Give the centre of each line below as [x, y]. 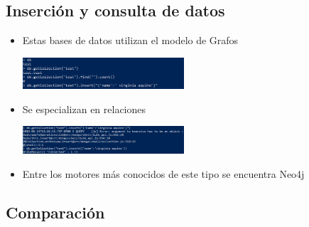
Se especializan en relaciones [84, 109]
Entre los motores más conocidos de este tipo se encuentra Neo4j [163, 173]
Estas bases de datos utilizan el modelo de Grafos [130, 40]
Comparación [55, 212]
